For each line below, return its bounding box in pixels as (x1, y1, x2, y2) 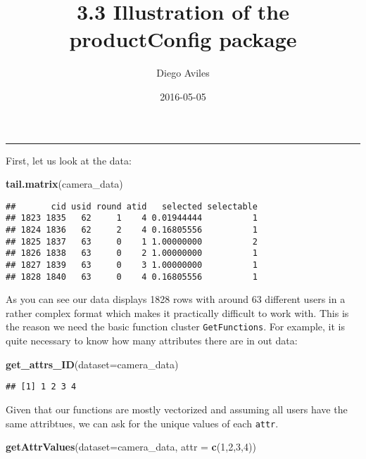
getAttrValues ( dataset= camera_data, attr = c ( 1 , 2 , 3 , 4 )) (6, 439, 256, 454)
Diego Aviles (156, 65, 210, 80)
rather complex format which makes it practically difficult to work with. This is (6, 305, 349, 320)
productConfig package (69, 25, 297, 53)
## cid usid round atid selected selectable (6, 201, 258, 212)
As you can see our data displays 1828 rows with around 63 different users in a (6, 292, 346, 306)
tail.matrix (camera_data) (6, 176, 123, 191)
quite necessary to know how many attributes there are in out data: (6, 333, 298, 348)
